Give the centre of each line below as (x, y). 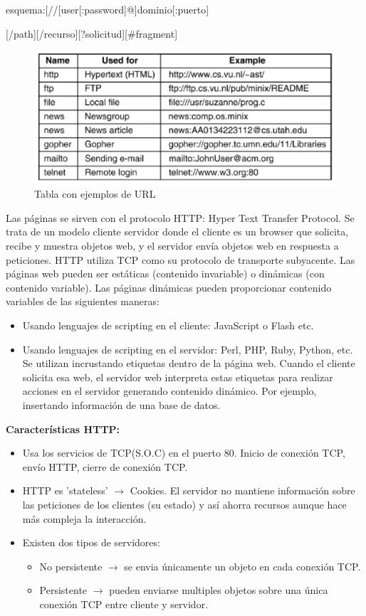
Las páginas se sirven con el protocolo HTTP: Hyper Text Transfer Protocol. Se (180, 217)
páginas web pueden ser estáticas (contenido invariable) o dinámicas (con (165, 274)
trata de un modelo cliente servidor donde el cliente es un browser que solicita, (177, 232)
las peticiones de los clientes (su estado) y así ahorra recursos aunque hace (184, 504)
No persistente (71, 566)
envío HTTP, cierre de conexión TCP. (105, 466)
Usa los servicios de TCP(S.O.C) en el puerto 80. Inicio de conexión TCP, (184, 453)
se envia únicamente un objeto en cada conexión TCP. (242, 566)
